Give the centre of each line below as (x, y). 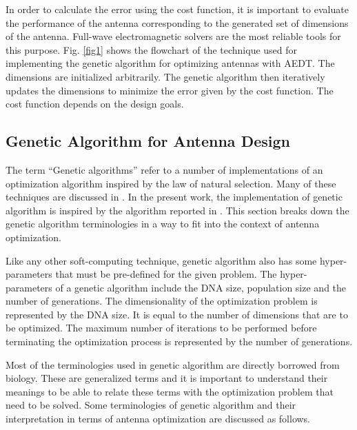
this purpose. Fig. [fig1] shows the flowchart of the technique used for (152, 49)
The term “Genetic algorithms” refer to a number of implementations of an (164, 169)
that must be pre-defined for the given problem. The (166, 274)
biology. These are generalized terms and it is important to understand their (167, 378)
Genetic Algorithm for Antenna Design (148, 141)
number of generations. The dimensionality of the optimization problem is (162, 301)
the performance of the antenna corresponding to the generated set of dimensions (177, 22)
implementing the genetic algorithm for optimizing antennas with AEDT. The (170, 63)
